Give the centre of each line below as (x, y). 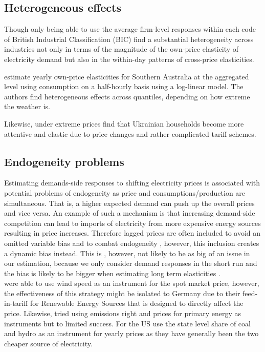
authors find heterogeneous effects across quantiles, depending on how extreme (127, 96)
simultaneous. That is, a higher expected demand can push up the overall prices (129, 203)
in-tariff (16, 303)
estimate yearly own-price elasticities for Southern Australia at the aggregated (127, 76)
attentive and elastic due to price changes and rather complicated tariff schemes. (130, 133)
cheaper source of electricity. (48, 343)
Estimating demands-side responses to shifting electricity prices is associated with (132, 183)
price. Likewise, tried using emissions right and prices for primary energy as (123, 313)
